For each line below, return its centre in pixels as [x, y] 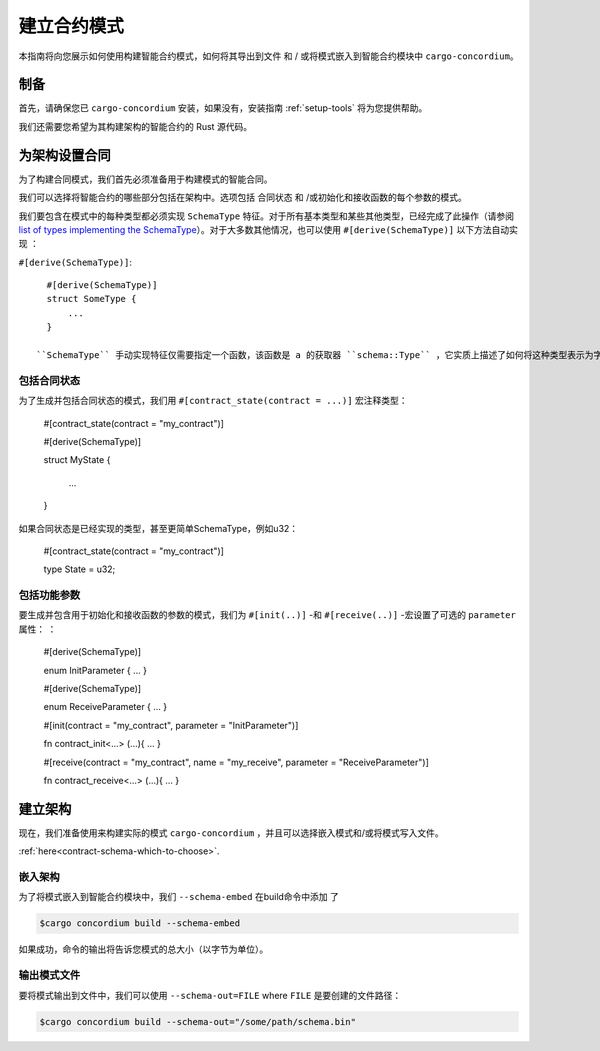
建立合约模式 [71, 26]
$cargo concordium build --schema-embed [139, 923]
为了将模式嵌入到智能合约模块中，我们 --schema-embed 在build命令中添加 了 [179, 897]
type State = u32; [79, 569]
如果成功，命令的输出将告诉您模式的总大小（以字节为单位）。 [143, 949]
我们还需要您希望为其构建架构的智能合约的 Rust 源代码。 [135, 126]
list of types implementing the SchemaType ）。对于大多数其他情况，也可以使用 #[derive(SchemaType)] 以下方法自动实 [268, 229]
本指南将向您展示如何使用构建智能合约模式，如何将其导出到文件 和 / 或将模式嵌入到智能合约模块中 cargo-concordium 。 [268, 56]
